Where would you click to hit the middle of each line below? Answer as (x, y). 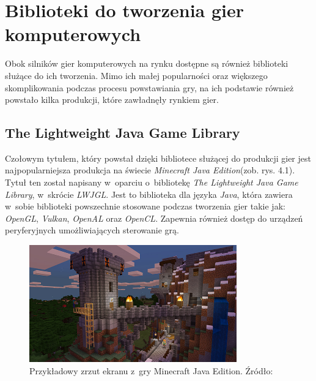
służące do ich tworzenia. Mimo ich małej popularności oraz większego (136, 75)
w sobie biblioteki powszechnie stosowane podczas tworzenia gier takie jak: (145, 206)
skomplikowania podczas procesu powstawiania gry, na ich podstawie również (149, 87)
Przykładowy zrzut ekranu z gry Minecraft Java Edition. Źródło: (151, 370)
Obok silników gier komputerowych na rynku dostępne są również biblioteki (147, 63)
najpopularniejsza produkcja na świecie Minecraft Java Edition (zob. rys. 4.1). (150, 170)
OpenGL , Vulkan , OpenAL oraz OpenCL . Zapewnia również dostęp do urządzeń (154, 218)
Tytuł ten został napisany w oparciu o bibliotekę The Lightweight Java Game (152, 182)
